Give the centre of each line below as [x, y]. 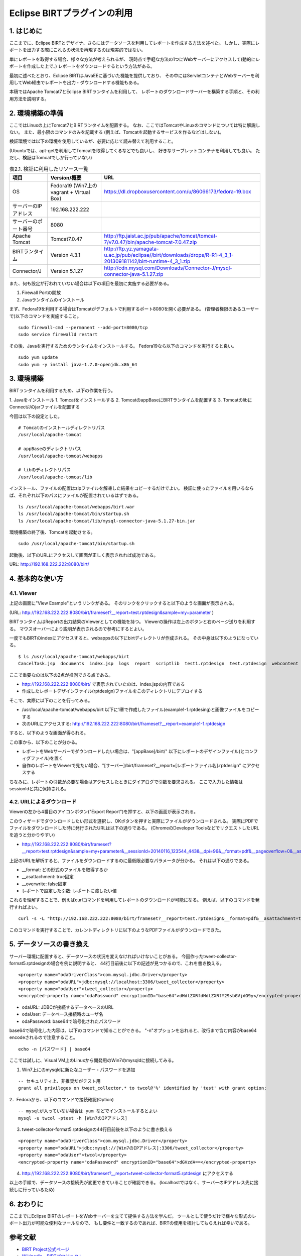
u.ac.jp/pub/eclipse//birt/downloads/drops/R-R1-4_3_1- [169, 255]
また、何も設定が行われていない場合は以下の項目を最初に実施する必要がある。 [90, 283]
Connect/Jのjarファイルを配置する [45, 407]
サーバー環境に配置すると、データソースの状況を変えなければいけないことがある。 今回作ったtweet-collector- [123, 956]
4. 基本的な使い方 [36, 579]
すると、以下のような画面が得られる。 [49, 733]
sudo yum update [38, 357]
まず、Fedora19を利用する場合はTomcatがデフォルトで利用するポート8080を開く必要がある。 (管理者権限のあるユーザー [134, 309]
